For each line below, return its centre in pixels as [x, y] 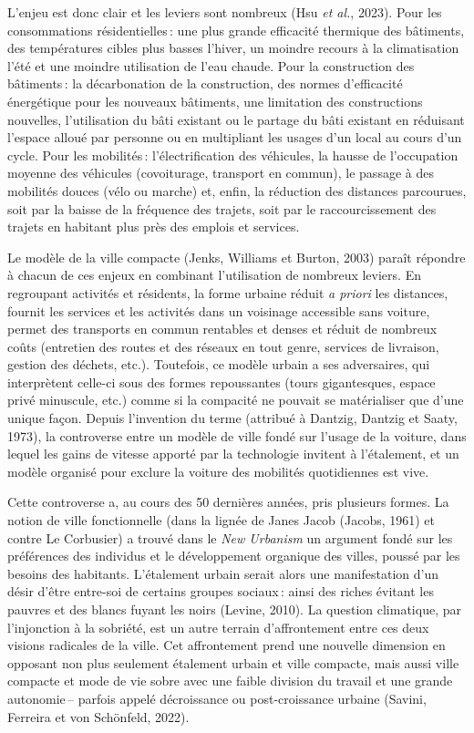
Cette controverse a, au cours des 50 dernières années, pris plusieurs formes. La [228, 502]
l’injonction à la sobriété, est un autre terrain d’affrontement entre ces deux [218, 627]
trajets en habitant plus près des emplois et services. [154, 227]
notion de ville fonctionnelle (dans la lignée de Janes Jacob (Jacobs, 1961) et [222, 520]
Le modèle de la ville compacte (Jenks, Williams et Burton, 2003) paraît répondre [237, 257]
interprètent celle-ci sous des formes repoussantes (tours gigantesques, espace [222, 382]
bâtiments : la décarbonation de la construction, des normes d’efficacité [205, 83]
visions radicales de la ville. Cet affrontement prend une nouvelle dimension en [227, 645]
